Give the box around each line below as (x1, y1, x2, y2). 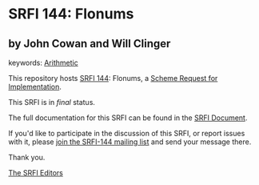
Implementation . (8, 82, 62, 91)
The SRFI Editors (8, 168, 64, 177)
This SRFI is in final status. (8, 98, 96, 107)
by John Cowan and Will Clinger (8, 37, 171, 50)
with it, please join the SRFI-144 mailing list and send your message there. (8, 137, 252, 147)
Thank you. (8, 153, 46, 162)
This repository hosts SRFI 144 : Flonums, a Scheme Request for (8, 74, 218, 82)
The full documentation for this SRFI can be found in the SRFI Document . (8, 113, 248, 123)
